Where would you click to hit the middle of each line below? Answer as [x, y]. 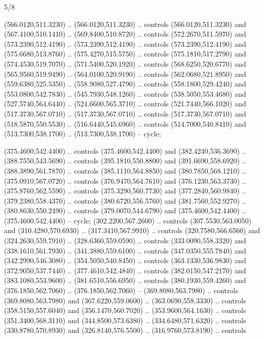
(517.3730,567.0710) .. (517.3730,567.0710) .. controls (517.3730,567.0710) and [125, 113]
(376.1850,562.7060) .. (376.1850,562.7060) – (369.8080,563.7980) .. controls [121, 290]
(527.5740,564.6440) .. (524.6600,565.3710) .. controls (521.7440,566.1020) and [125, 104]
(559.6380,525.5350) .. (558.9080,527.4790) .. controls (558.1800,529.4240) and [125, 84]
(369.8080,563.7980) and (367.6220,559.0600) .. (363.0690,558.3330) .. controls [125, 300]
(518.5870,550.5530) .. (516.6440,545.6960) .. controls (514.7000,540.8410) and [125, 123]
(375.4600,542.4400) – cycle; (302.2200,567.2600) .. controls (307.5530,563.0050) [128, 220]
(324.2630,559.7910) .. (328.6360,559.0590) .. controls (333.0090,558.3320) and [125, 241]
